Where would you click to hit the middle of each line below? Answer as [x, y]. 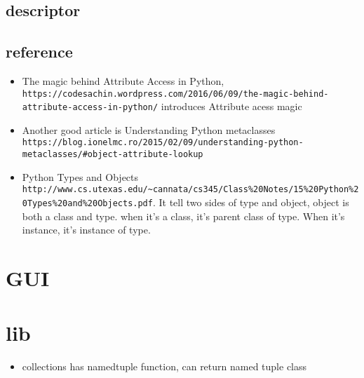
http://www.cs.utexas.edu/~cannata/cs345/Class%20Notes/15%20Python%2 [190, 190]
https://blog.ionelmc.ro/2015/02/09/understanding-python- [163, 143]
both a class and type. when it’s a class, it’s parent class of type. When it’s [183, 216]
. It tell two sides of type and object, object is [251, 202]
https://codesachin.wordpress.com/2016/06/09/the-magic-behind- [175, 94]
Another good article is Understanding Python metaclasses [149, 129]
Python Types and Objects [80, 176]
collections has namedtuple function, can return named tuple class [164, 366]
